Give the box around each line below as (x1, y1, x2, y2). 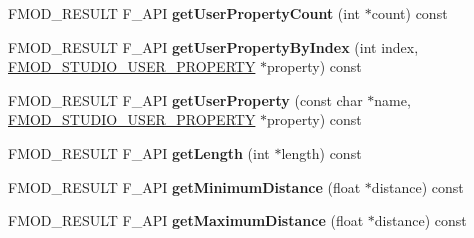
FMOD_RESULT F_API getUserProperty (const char (8, 89, 363, 110)
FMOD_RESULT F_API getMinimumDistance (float (8, 176, 361, 197)
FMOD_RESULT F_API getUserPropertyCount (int (8, 3, 361, 23)
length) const (281, 142, 362, 163)
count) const (371, 3, 448, 23)
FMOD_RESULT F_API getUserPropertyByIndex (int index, (8, 36, 419, 57)
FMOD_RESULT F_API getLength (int (8, 142, 270, 163)
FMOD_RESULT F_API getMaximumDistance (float (8, 210, 364, 231)
